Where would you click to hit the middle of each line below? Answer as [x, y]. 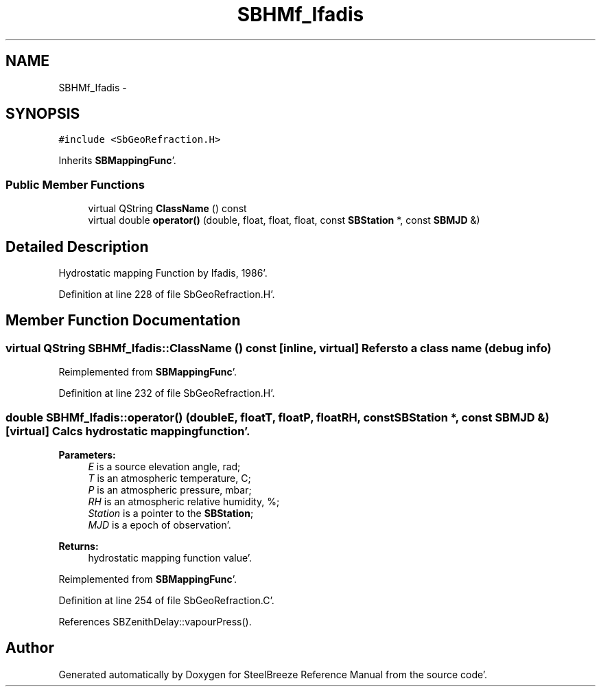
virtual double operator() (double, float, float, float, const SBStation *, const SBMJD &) [284, 220]
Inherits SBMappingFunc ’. [117, 161]
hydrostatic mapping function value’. [170, 558]
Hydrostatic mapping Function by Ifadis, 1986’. [163, 273]
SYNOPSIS [43, 114]
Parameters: [87, 455]
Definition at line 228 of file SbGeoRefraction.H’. [167, 295]
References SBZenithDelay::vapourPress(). [155, 622]
